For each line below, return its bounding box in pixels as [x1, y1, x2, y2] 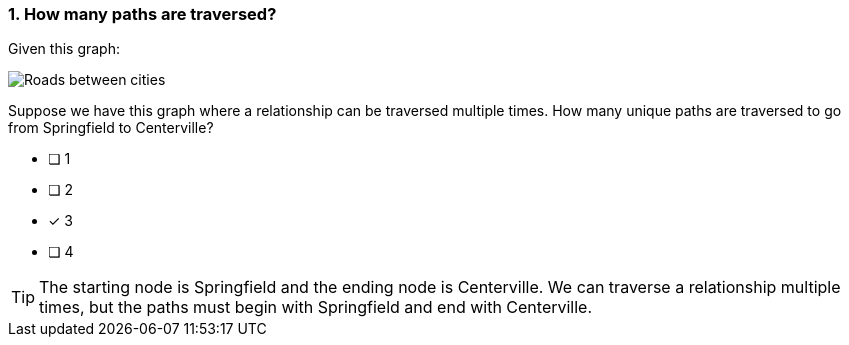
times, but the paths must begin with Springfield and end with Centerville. [39, 297, 593, 318]
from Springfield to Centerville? [8, 119, 214, 137]
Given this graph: [8, 40, 120, 58]
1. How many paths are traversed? [8, 4, 277, 24]
